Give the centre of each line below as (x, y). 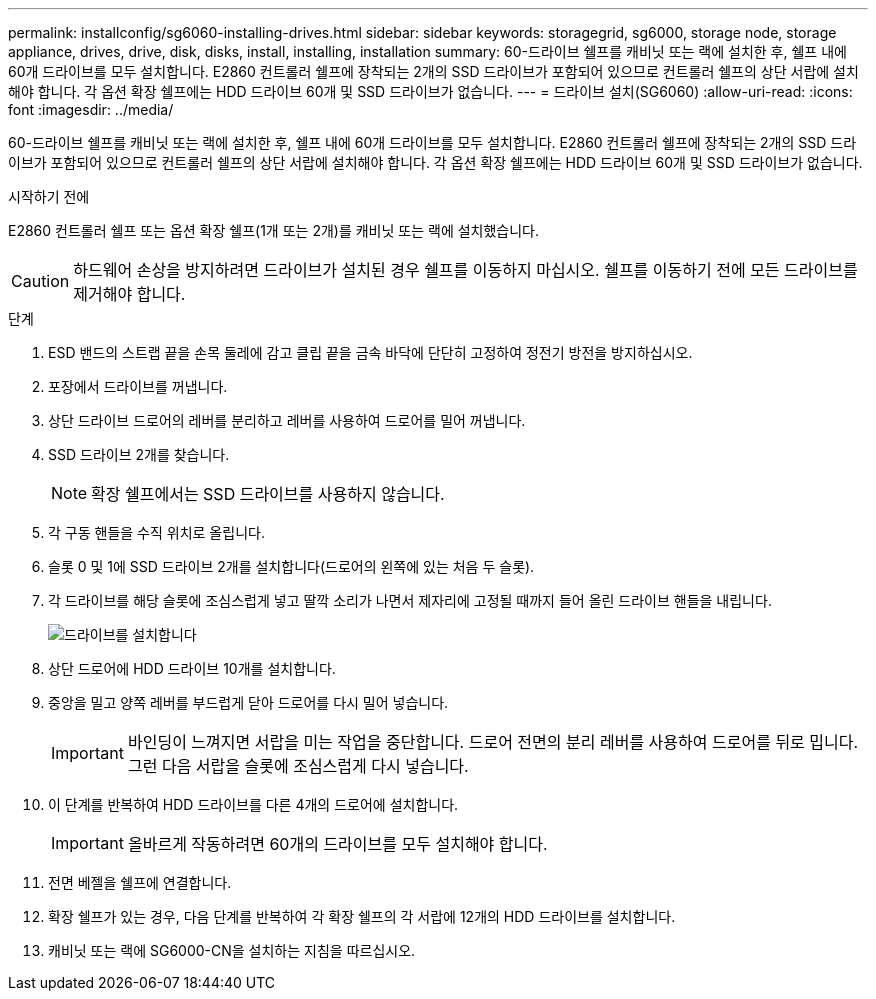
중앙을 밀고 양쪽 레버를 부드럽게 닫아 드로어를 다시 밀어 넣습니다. (248, 702)
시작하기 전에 (49, 196)
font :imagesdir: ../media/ (91, 109)
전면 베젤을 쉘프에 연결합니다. (140, 882)
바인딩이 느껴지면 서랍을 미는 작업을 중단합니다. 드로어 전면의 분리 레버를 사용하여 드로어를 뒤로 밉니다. (493, 742)
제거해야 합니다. (129, 294)
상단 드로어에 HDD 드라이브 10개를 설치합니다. (192, 668)
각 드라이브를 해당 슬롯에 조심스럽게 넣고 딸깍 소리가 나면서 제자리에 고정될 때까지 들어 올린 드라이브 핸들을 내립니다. (410, 600)
